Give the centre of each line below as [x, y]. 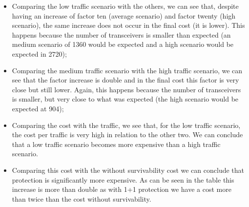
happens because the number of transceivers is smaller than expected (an [121, 34]
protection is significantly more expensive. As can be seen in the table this [123, 179]
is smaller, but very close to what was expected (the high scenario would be [125, 99]
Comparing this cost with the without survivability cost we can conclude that [128, 170]
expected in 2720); [39, 53]
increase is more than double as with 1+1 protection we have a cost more [122, 189]
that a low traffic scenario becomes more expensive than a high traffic [116, 144]
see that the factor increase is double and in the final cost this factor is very [125, 80]
